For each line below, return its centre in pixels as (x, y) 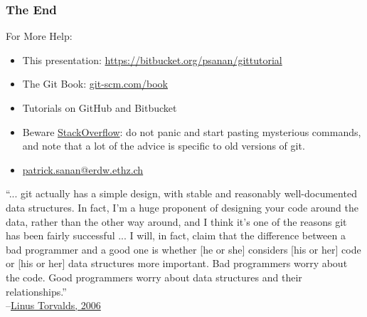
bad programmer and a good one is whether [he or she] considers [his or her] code (183, 249)
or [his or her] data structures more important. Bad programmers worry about (177, 263)
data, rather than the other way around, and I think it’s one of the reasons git (176, 221)
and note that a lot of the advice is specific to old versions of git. (164, 146)
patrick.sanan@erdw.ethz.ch (83, 169)
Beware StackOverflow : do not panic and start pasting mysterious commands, (192, 131)
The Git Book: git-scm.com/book (95, 84)
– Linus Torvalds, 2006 (53, 305)
